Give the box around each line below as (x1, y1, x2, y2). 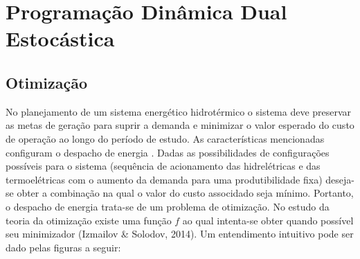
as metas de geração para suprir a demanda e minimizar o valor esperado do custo (6, 118, 354, 132)
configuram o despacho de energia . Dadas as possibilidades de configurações (6, 145, 330, 159)
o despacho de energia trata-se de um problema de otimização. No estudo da (6, 199, 330, 213)
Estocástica (6, 24, 115, 53)
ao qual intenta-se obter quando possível (182, 213, 354, 227)
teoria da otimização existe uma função (6, 213, 172, 227)
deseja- (325, 172, 354, 186)
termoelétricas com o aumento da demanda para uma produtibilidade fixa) (6, 172, 323, 186)
